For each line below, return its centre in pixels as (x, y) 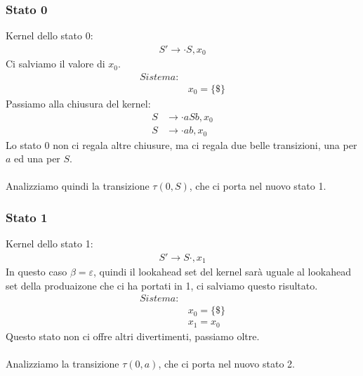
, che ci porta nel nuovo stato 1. (258, 186)
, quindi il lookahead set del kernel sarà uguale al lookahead (223, 272)
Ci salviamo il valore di (55, 64)
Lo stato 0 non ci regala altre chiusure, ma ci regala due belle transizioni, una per (181, 144)
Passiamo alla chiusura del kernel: (78, 103)
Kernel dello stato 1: (49, 244)
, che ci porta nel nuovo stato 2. (226, 364)
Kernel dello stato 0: (49, 35)
